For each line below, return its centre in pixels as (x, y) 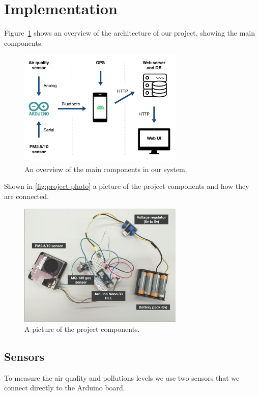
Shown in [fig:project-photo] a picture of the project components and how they (127, 186)
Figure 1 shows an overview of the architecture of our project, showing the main (129, 33)
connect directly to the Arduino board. (65, 388)
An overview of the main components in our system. (106, 169)
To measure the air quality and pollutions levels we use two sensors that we (122, 377)
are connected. (26, 196)
